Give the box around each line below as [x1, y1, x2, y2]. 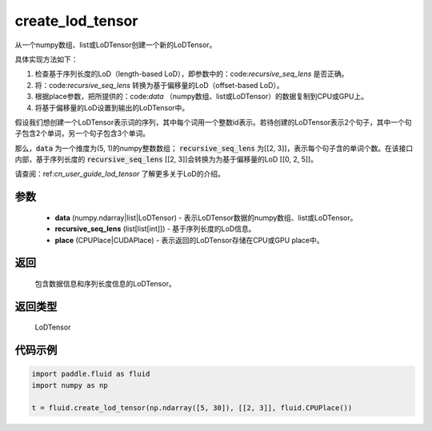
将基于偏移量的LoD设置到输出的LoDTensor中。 [34, 102, 190, 112]
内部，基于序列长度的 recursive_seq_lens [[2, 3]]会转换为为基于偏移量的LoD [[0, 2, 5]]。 [14, 154, 318, 164]
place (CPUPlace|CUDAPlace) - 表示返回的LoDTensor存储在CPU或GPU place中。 [54, 235, 324, 245]
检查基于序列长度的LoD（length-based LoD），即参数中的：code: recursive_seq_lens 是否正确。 [34, 69, 349, 79]
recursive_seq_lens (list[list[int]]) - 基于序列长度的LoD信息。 [54, 224, 256, 233]
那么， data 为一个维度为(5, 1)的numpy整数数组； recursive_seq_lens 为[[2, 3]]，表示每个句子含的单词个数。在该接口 [14, 143, 414, 153]
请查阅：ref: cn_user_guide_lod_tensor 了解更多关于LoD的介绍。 [14, 169, 226, 179]
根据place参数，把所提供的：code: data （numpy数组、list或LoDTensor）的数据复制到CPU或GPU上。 [34, 92, 368, 102]
